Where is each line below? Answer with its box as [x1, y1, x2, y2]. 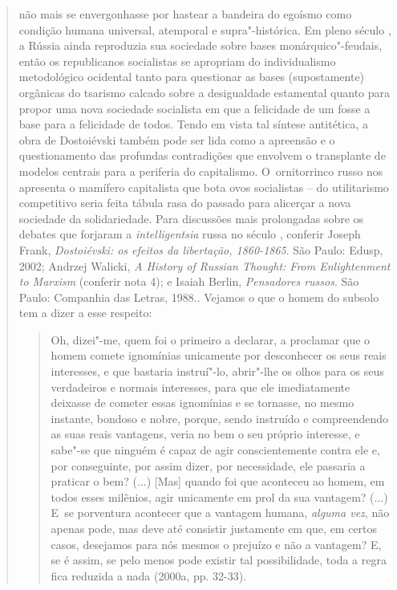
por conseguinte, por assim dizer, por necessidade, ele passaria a [51, 457, 366, 474]
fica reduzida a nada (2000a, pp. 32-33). [51, 567, 247, 584]
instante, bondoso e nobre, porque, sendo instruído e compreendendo [51, 409, 389, 426]
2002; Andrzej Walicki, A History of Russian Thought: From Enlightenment [18, 257, 391, 274]
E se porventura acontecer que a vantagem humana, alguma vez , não [51, 504, 390, 521]
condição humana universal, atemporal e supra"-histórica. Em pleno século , [18, 21, 391, 38]
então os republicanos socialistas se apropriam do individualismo [18, 52, 336, 69]
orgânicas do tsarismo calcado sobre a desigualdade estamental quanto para [18, 83, 391, 100]
